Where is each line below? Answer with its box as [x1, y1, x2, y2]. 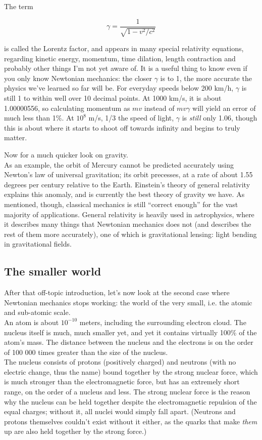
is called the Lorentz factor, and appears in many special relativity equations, [4, 43, 244, 54]
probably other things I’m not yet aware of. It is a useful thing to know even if [4, 63, 247, 73]
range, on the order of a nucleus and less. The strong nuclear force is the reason [4, 386, 250, 397]
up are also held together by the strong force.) [4, 426, 147, 436]
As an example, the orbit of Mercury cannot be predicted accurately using [4, 159, 234, 170]
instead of [144, 102, 175, 113]
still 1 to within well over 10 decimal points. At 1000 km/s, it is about [4, 93, 222, 103]
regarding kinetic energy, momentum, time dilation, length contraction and [4, 53, 236, 63]
